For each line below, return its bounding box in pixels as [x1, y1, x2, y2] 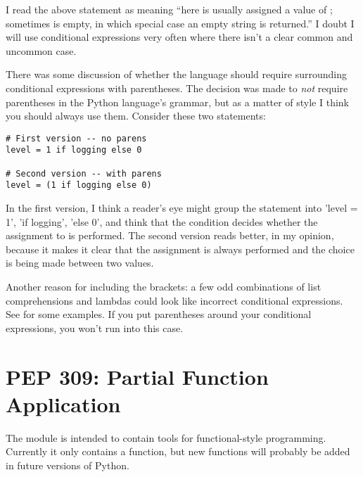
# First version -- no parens [6, 133, 147, 144]
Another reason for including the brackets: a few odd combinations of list [6, 279, 321, 293]
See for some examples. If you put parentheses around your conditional [6, 307, 312, 322]
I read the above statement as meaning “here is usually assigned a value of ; [6, 2, 333, 16]
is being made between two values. [6, 255, 154, 270]
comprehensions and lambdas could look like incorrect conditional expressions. [6, 293, 343, 307]
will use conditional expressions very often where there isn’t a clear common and [6, 30, 353, 44]
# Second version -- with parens [6, 168, 162, 179]
